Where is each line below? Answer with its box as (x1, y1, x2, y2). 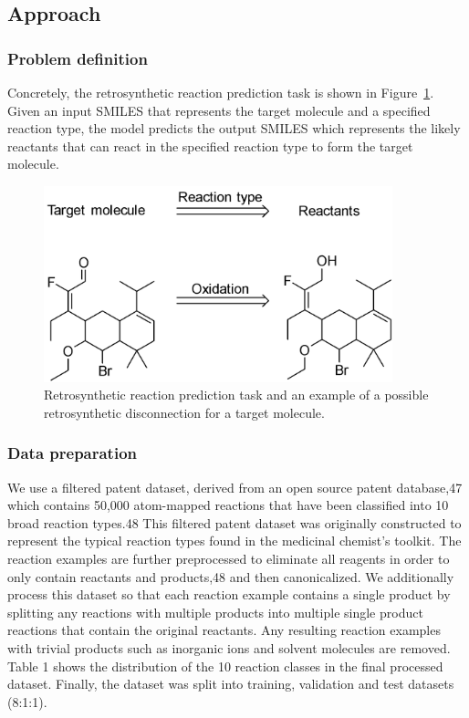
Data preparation (7, 442, 138, 464)
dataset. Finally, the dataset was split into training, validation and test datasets (7, 674, 454, 693)
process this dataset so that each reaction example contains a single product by (7, 585, 451, 604)
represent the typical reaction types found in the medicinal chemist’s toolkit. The (7, 531, 462, 550)
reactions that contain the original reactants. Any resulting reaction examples (7, 620, 441, 640)
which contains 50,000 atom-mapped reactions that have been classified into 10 (7, 495, 449, 515)
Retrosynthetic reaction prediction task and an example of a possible (44, 385, 429, 404)
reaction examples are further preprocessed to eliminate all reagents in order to (7, 548, 450, 567)
